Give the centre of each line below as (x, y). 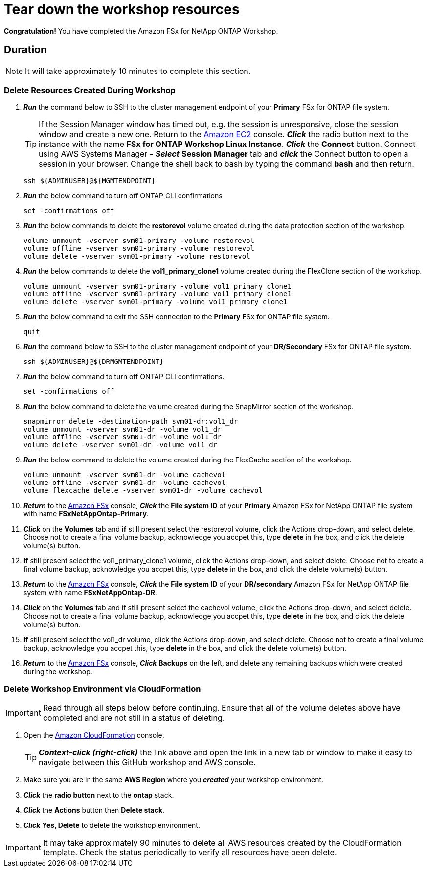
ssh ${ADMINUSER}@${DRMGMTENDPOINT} (94, 362)
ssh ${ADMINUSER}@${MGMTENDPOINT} (90, 181)
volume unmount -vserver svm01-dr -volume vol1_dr (123, 429)
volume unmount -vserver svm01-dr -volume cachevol (125, 475)
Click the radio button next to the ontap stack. (99, 795)
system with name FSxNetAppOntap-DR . (90, 593)
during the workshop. (58, 672)
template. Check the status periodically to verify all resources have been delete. (190, 853)
